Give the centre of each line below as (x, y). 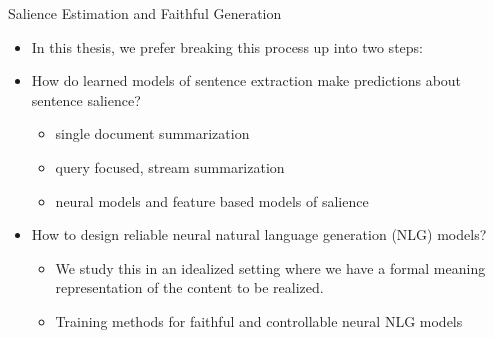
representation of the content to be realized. (189, 287)
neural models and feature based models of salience (212, 200)
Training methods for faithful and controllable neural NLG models (259, 320)
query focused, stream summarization (170, 166)
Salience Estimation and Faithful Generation (145, 13)
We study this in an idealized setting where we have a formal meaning (270, 267)
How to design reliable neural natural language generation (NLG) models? (259, 234)
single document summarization (152, 133)
